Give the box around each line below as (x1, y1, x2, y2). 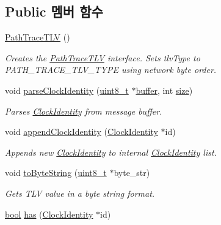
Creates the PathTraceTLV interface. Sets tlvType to (5, 51, 200, 64)
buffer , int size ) (136, 83, 193, 96)
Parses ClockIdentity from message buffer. (5, 104, 162, 117)
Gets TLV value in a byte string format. (5, 186, 155, 199)
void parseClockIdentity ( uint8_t (5, 83, 129, 96)
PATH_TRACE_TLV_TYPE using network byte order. (5, 63, 217, 76)
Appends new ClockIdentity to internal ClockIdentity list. (5, 145, 217, 158)
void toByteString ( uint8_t (5, 166, 107, 179)
